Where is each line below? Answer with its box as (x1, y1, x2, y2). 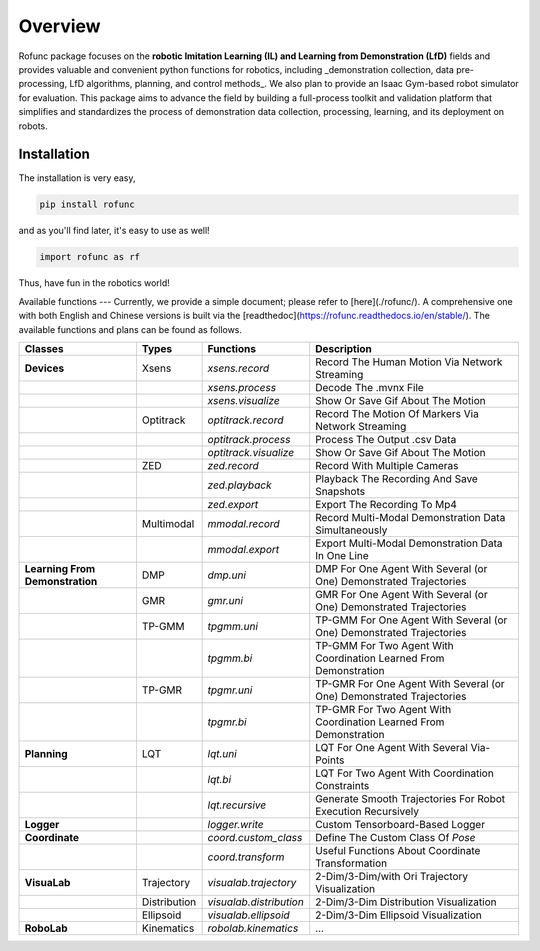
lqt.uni (207, 746, 237, 760)
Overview (18, 15, 101, 37)
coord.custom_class (207, 830, 303, 844)
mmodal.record (207, 516, 280, 530)
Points (315, 753, 345, 767)
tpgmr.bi (207, 715, 247, 729)
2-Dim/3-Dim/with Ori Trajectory (315, 869, 469, 883)
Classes (24, 341, 64, 355)
